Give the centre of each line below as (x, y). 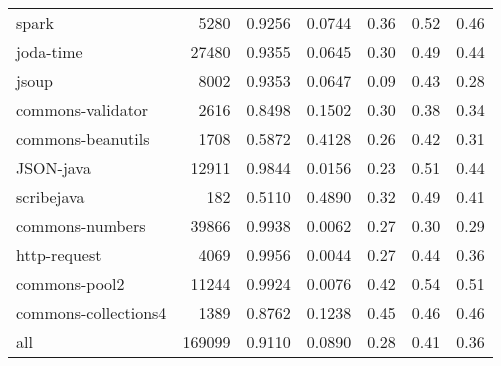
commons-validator (82, 109)
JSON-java (53, 167)
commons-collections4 (91, 312)
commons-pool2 (70, 283)
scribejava (50, 196)
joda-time (49, 51)
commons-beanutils (83, 138)
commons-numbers (81, 225)
